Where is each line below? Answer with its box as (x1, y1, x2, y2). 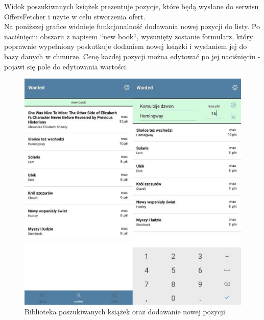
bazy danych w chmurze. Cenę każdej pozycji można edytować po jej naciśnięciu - (4, 51, 260, 61)
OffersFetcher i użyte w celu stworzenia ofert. (4, 11, 146, 21)
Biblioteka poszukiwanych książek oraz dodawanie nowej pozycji (25, 306, 225, 317)
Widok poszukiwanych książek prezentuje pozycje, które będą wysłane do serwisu (4, 1, 259, 11)
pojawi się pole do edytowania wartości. (4, 61, 128, 71)
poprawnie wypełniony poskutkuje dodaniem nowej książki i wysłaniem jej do (4, 41, 247, 52)
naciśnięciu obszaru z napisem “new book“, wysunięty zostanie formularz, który (4, 31, 253, 41)
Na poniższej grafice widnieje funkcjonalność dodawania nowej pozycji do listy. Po (4, 21, 260, 32)
